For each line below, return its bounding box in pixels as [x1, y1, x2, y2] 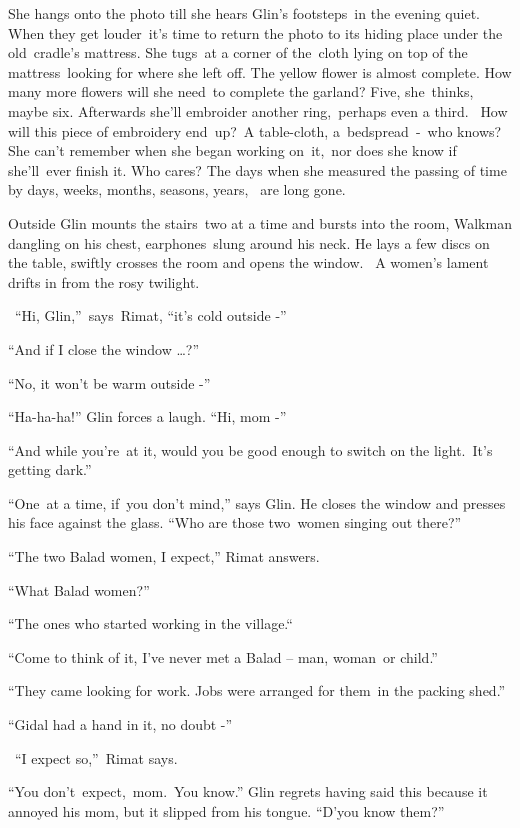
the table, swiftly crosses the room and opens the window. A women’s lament [8, 252, 489, 273]
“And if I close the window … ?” [8, 338, 200, 359]
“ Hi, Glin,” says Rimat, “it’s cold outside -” [14, 305, 287, 326]
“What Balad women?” [8, 579, 150, 600]
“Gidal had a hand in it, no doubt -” [8, 714, 233, 735]
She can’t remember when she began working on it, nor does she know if [8, 140, 457, 161]
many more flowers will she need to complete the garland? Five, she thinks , [8, 81, 474, 102]
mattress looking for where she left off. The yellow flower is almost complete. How [8, 61, 512, 82]
